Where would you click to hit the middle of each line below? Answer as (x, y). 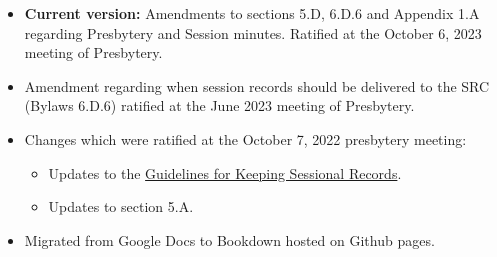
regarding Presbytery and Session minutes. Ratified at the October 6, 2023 (253, 32)
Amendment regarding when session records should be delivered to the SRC (257, 85)
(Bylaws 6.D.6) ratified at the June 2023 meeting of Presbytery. (219, 105)
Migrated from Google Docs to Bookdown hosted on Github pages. (229, 239)
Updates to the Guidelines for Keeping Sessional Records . (225, 172)
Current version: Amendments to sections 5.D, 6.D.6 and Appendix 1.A (252, 13)
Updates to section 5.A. (121, 206)
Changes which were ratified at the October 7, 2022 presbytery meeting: (245, 138)
